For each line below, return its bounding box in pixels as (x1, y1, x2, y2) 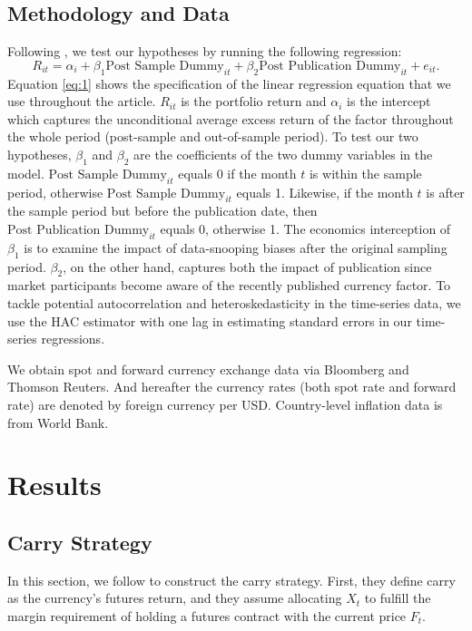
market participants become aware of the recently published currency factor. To (7, 276, 451, 295)
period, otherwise (7, 182, 103, 201)
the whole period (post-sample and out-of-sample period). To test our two (7, 127, 418, 146)
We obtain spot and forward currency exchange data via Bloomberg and (7, 359, 409, 378)
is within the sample (309, 163, 422, 182)
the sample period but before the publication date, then (7, 201, 318, 220)
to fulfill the (364, 588, 431, 607)
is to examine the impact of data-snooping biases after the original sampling (24, 238, 447, 257)
